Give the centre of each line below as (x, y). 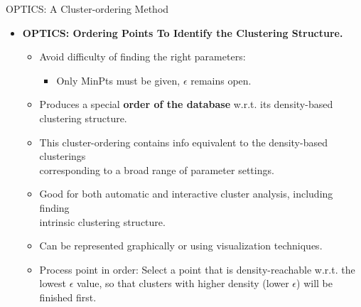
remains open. (221, 80)
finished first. (68, 297)
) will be (314, 283)
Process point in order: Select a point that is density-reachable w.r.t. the (197, 269)
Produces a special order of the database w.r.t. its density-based (186, 104)
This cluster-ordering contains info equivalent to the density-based (183, 142)
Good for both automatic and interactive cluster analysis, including (186, 194)
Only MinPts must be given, (118, 80)
